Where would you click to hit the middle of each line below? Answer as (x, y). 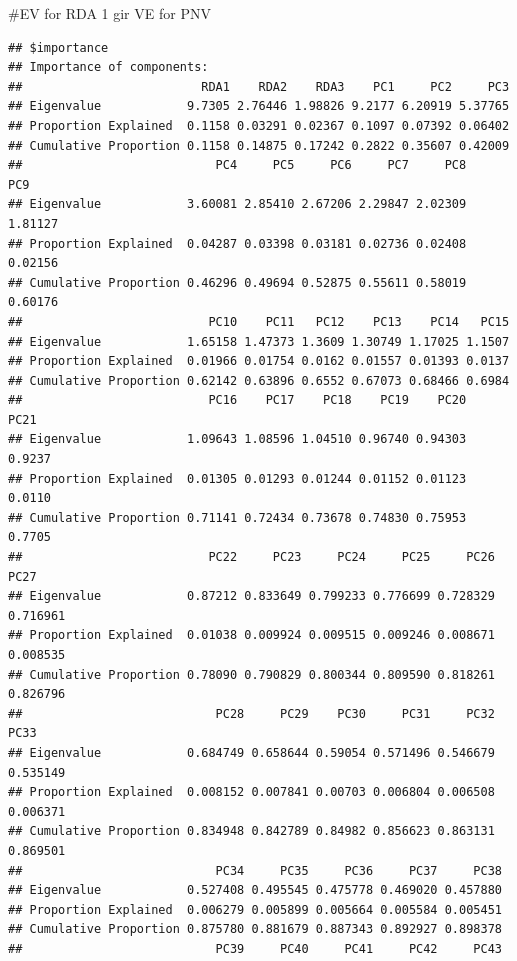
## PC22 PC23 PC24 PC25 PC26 (251, 557)
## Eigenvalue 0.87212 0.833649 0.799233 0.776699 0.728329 (251, 596)
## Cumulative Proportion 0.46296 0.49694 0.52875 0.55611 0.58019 (237, 282)
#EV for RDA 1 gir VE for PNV (109, 13)
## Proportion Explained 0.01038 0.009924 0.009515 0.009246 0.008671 (251, 635)
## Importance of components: (108, 67)
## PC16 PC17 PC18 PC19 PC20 (237, 400)
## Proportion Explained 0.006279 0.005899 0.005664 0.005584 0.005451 (255, 909)
